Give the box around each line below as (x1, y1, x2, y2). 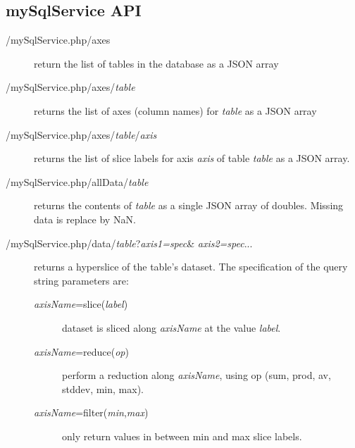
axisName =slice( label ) (34, 297, 128, 311)
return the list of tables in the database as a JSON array (34, 56, 279, 70)
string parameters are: (34, 273, 129, 287)
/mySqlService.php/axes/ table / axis (6, 127, 157, 142)
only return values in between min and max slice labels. (62, 428, 302, 443)
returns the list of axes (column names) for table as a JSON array (34, 103, 317, 118)
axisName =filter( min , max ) (34, 405, 149, 420)
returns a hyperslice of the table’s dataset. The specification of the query (34, 259, 348, 274)
